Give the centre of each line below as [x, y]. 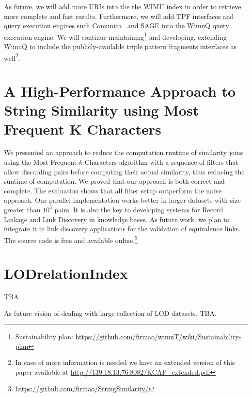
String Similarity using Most [102, 110]
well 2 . [12, 57]
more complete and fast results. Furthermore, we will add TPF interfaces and [119, 16]
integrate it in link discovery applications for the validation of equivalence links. [122, 229]
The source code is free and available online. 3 [71, 239]
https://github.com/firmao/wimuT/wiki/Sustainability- [158, 337]
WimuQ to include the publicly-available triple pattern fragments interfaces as [120, 46]
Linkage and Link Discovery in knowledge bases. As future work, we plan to [117, 219]
